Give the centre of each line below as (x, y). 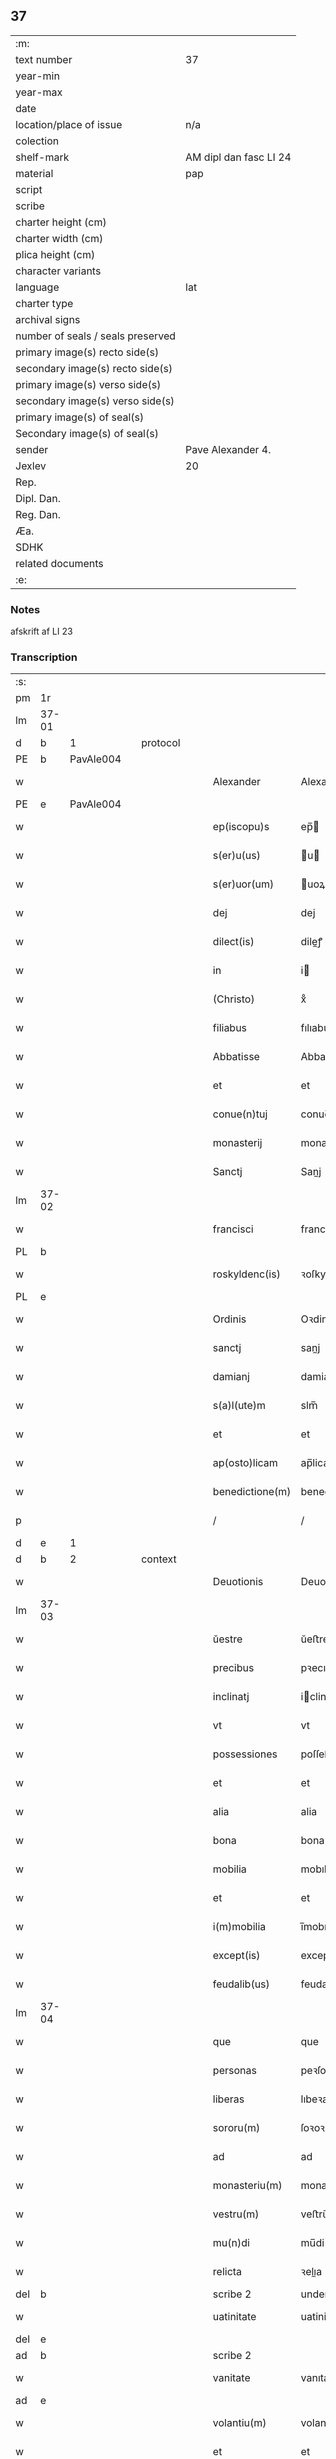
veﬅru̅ (315, 2214)
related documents (59, 563)
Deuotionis (238, 1582)
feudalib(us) (241, 1984)
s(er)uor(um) (243, 884)
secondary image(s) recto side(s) (94, 368)
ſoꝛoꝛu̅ (316, 2128)
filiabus (230, 1028)
